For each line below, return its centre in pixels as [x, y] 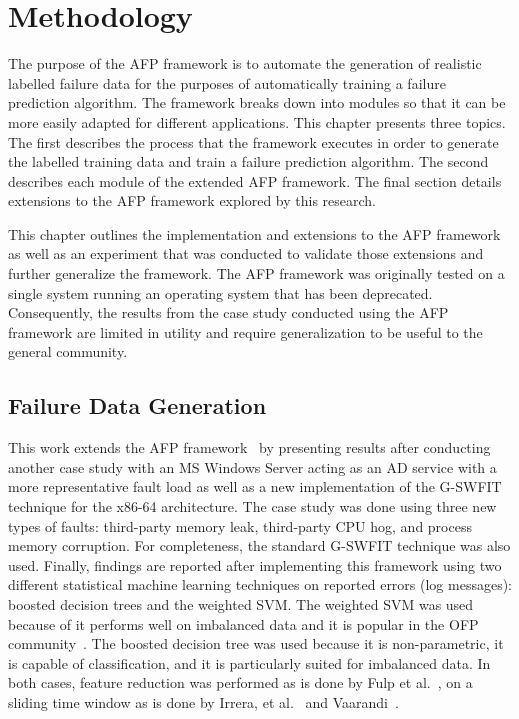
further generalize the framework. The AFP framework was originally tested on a [256, 273]
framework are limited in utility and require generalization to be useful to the [245, 331]
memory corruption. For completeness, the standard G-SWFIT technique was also [259, 545]
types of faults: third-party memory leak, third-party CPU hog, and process [240, 525]
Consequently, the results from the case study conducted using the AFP [228, 312]
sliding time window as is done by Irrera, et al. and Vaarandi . [203, 701]
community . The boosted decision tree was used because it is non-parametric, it [256, 643]
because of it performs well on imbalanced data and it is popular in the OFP [243, 623]
